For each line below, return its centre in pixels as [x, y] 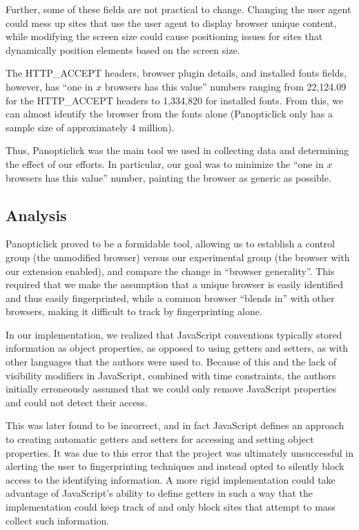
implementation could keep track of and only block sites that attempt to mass [171, 507]
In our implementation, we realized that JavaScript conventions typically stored [174, 334]
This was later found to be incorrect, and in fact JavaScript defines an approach [175, 425]
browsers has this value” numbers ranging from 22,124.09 [225, 86]
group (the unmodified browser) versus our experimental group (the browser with [178, 257]
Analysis [36, 215]
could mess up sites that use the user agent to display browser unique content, [171, 22]
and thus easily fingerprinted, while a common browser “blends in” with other [170, 297]
